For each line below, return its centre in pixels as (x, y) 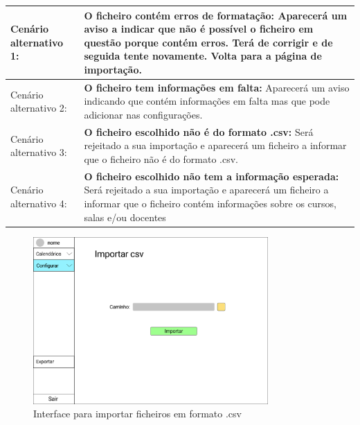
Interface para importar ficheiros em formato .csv (137, 414)
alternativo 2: (39, 108)
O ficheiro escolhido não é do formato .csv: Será (199, 131)
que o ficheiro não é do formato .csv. (161, 158)
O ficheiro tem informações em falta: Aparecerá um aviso (217, 87)
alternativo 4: (39, 203)
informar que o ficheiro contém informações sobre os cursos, (210, 203)
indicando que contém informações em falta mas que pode (207, 101)
